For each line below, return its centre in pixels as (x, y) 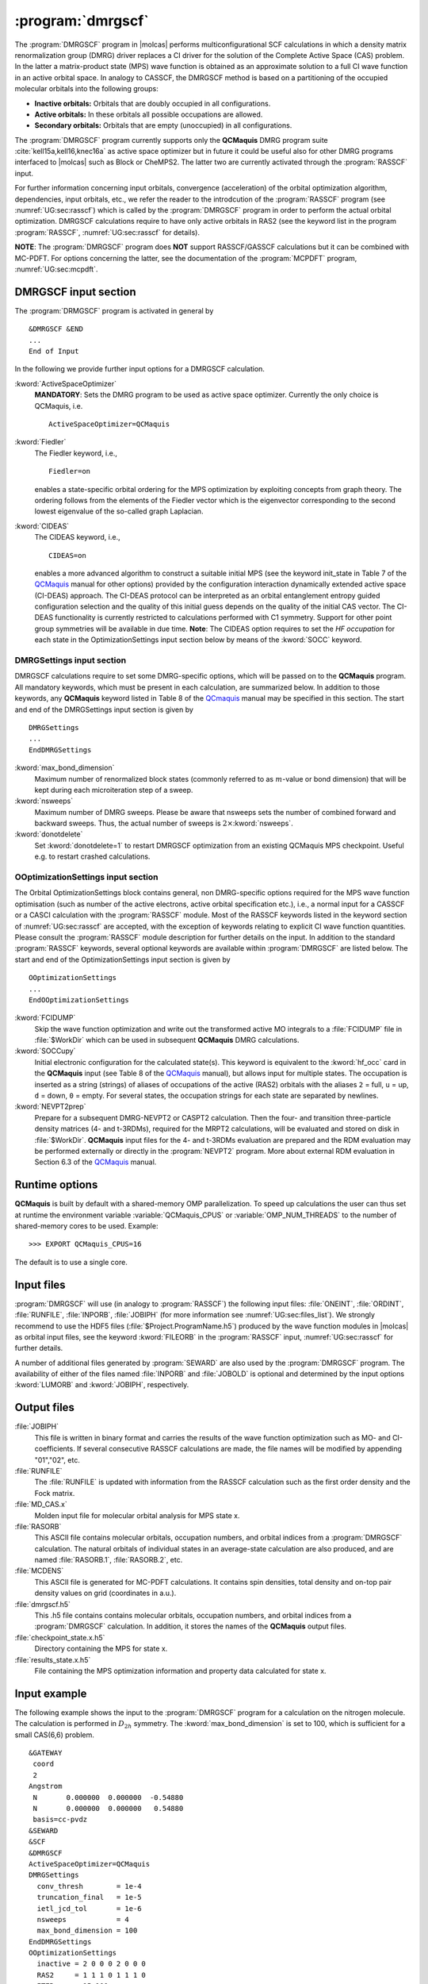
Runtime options (56, 1185)
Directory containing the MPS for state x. (101, 1649)
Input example (51, 1693)
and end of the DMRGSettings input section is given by (104, 709)
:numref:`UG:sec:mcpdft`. (56, 269)
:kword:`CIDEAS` (42, 526)
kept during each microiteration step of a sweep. (114, 790)
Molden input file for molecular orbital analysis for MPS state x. (137, 1515)
